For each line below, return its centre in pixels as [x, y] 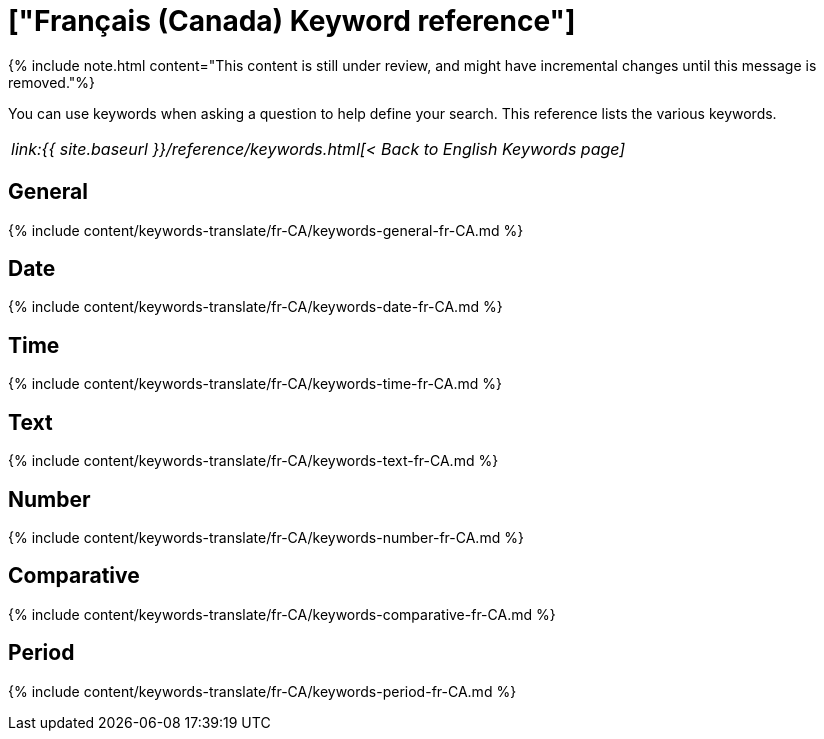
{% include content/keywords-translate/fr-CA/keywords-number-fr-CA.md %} [266, 537]
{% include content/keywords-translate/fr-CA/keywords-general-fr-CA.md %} [266, 230]
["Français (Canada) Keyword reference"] [292, 21]
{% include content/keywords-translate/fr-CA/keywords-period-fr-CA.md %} [262, 691]
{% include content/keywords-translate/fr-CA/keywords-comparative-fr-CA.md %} [282, 614]
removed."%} [52, 82]
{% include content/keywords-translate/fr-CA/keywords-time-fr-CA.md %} [255, 384]
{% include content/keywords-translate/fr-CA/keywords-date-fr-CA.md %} [255, 307]
